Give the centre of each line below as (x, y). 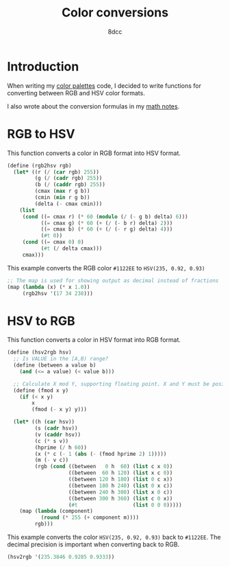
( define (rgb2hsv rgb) (39, 165)
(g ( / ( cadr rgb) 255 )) (68, 178)
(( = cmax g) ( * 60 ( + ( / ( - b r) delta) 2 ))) (107, 223)
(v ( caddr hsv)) (57, 435)
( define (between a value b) (55, 365)
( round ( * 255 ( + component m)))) (90, 518)
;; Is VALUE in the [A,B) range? (61, 359)
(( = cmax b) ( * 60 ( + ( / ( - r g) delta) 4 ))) (107, 229)
